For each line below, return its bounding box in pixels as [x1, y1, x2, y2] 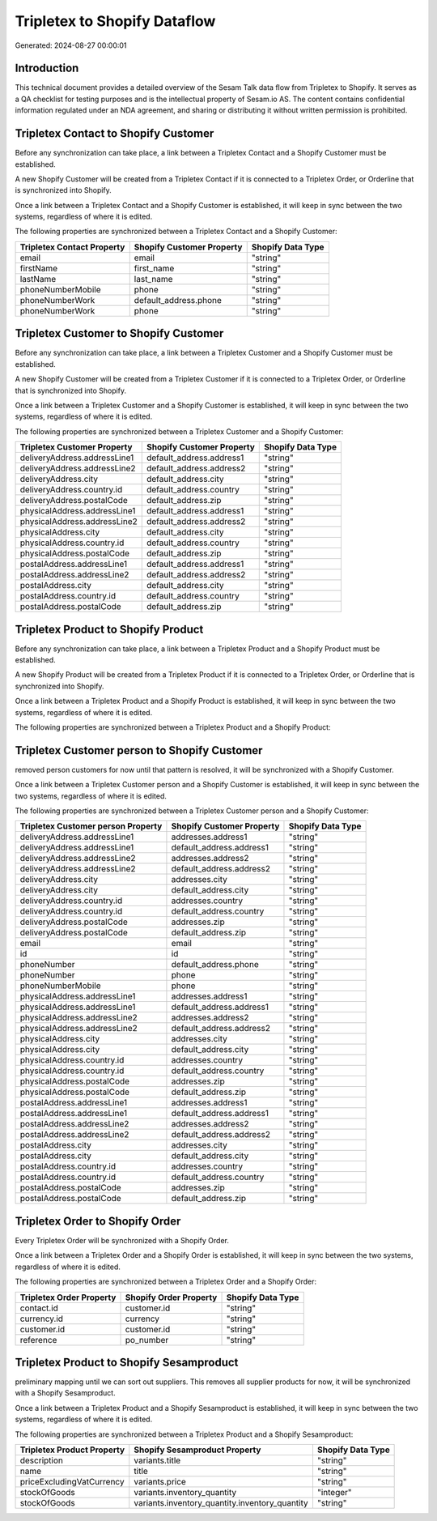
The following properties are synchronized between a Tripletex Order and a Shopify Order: [15, 1276, 317, 1287]
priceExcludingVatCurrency [19, 1476, 125, 1487]
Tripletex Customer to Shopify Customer [15, 326, 224, 340]
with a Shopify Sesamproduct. [15, 1388, 117, 1398]
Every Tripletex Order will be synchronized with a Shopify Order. [15, 1235, 230, 1245]
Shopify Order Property [125, 1292, 218, 1303]
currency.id [19, 1313, 64, 1324]
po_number [125, 1334, 169, 1345]
